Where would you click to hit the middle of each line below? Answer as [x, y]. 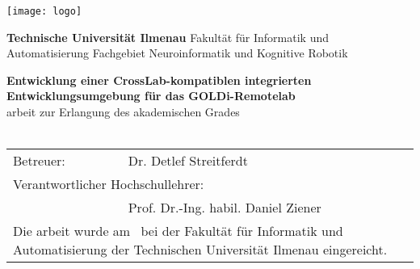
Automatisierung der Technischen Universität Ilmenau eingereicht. [200, 250]
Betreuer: [39, 161]
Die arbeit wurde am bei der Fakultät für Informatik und [178, 231]
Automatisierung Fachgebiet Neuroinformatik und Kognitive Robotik [177, 53]
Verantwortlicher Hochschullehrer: [109, 184]
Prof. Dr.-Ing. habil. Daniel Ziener [225, 208]
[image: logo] [44, 11]
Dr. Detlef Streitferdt [188, 161]
